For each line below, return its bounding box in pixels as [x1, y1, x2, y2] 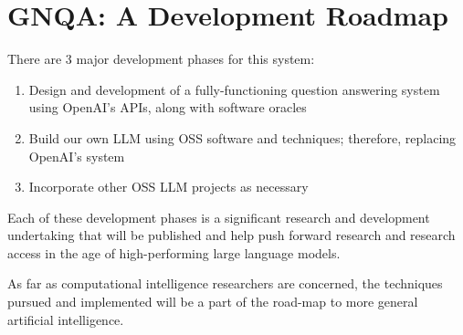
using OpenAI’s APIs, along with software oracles [28, 98, 307, 117]
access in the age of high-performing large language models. [7, 243, 341, 262]
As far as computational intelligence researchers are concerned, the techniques [7, 274, 443, 293]
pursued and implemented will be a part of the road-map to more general [7, 292, 418, 311]
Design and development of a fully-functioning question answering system [28, 79, 440, 99]
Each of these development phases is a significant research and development [7, 207, 430, 226]
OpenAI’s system [28, 146, 125, 165]
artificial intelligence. [7, 309, 124, 329]
